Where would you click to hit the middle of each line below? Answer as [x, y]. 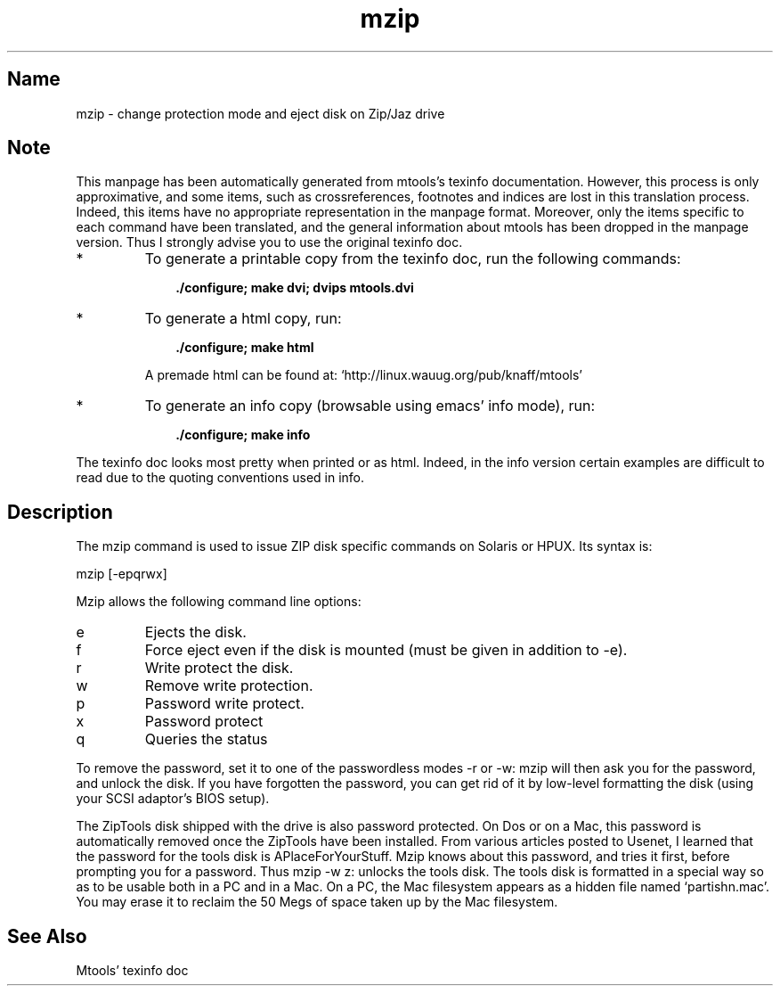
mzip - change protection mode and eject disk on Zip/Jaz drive [260, 113]
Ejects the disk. [195, 632]
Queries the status [206, 739]
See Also [47, 936]
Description [60, 512]
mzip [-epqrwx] [122, 574]
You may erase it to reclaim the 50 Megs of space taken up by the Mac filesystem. [317, 902]
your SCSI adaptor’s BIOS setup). [173, 799]
